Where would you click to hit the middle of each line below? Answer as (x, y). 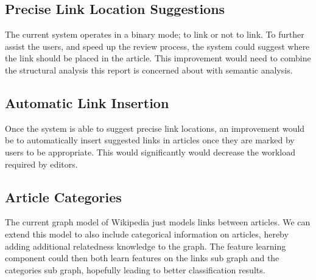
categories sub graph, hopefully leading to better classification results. (135, 269)
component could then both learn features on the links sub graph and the (142, 258)
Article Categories (63, 196)
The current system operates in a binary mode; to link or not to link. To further (155, 34)
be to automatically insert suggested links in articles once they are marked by (150, 140)
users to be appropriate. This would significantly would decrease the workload (150, 152)
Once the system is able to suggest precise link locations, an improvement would (155, 128)
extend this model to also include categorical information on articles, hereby (147, 234)
